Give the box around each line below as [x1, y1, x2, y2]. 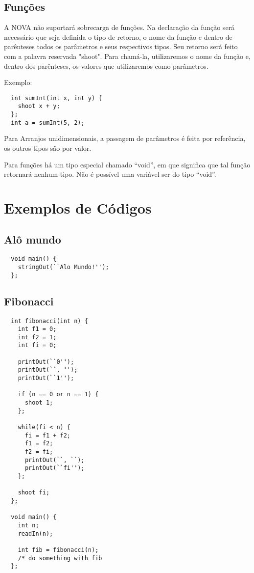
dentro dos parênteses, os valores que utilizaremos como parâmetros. [4, 60, 208, 71]
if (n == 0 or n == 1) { [18, 391, 99, 398]
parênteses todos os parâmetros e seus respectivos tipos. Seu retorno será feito [4, 41, 238, 52]
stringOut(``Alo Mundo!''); [18, 264, 109, 271]
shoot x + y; [18, 103, 60, 110]
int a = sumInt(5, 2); [11, 119, 85, 126]
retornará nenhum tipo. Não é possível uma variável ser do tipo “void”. [4, 169, 216, 179]
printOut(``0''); [18, 358, 74, 365]
